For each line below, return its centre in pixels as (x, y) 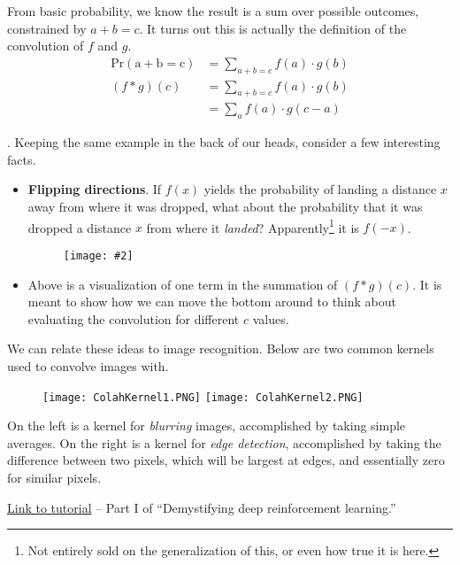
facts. (22, 159)
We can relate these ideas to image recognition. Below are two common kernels (221, 348)
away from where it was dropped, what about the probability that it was (225, 207)
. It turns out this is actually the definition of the (273, 28)
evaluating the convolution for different (134, 318)
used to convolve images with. (88, 365)
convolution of (46, 46)
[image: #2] (98, 255)
